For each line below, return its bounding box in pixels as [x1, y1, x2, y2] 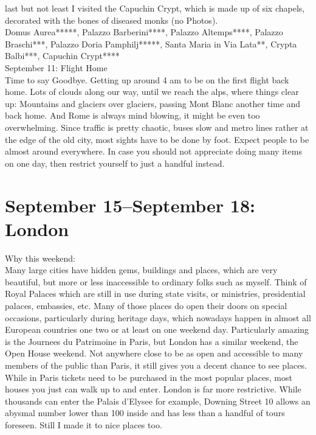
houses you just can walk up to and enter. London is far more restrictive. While [5, 383, 301, 395]
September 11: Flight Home [5, 61, 108, 74]
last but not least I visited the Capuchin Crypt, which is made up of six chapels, [5, 2, 305, 14]
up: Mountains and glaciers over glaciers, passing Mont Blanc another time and [5, 97, 301, 110]
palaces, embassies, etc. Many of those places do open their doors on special [5, 299, 287, 311]
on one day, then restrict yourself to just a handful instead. [5, 156, 225, 169]
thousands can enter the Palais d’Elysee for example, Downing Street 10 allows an [5, 394, 311, 407]
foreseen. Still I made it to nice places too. [5, 418, 162, 431]
